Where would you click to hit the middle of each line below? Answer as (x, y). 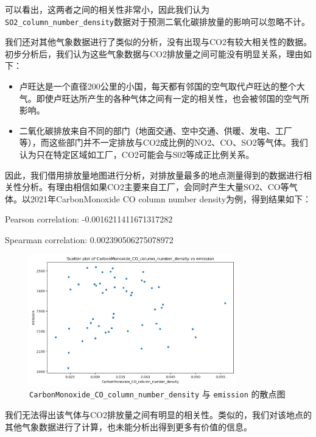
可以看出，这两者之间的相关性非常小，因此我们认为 (107, 9)
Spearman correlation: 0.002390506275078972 (89, 239)
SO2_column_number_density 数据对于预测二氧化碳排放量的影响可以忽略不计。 (157, 21)
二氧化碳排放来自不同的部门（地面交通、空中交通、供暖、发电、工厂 (156, 130)
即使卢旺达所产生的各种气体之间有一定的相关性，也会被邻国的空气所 (173, 98)
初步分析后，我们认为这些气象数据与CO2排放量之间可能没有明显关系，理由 (154, 53)
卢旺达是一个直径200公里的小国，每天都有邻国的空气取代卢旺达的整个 (158, 86)
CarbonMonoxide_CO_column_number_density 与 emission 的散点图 (157, 394)
